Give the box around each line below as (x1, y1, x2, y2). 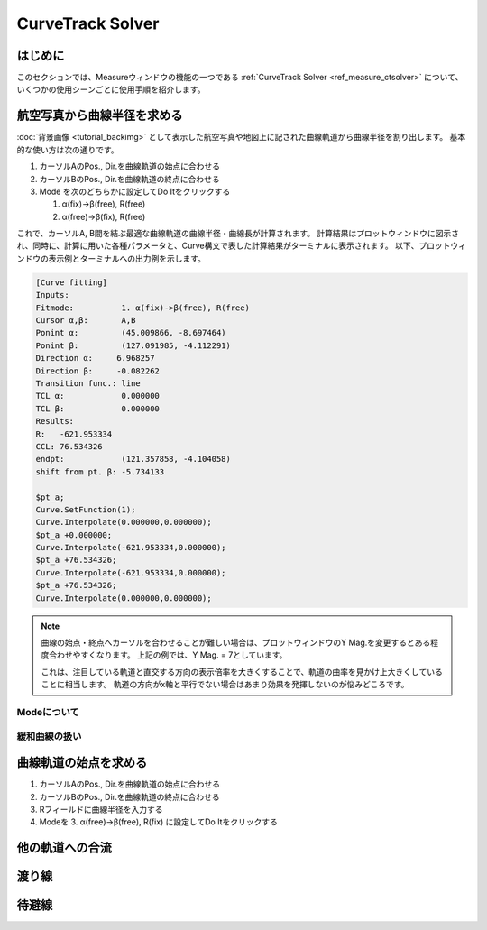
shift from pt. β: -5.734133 (35, 466, 165, 477)
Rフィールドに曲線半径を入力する (39, 804, 163, 815)
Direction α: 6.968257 (35, 353, 155, 364)
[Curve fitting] (35, 277, 108, 288)
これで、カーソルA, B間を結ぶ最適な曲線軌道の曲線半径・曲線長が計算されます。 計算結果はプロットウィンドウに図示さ (16, 228, 460, 239)
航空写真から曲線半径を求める (16, 108, 183, 124)
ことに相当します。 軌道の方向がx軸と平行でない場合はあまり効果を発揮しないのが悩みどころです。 (41, 679, 409, 690)
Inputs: (35, 290, 69, 300)
